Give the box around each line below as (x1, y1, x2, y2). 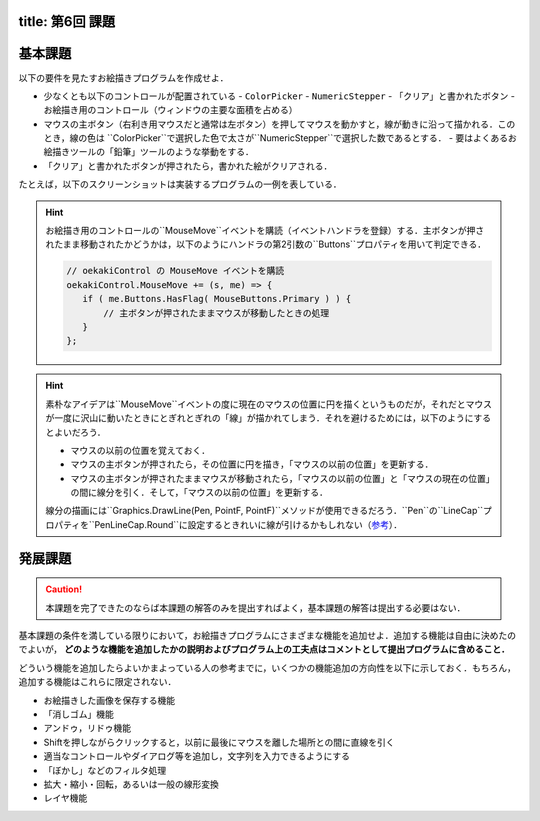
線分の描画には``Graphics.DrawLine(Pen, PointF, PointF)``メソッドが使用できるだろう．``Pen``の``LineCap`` (45, 505, 484, 517)
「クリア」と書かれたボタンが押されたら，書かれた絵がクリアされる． (43, 160, 333, 172)
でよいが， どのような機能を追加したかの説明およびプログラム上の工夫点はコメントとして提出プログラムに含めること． (18, 643, 510, 655)
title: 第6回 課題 (18, 13, 115, 30)
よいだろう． (53, 426, 107, 438)
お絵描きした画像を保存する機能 (43, 694, 175, 706)
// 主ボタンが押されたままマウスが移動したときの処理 (103, 307, 330, 319)
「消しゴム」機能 (43, 708, 114, 720)
